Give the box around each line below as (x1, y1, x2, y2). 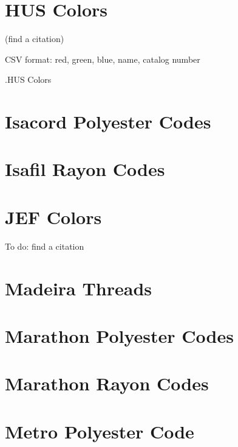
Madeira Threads (5, 275, 152, 300)
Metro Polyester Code (5, 418, 194, 443)
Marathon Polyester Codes (5, 323, 234, 348)
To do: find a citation (5, 239, 84, 252)
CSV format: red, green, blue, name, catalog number (5, 52, 200, 65)
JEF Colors (5, 204, 102, 229)
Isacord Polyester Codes (5, 109, 211, 134)
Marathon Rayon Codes (5, 371, 209, 396)
